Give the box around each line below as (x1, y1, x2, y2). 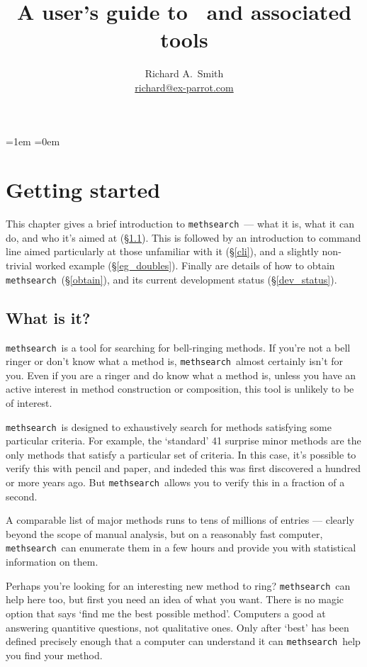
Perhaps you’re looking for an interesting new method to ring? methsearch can (6, 578, 351, 593)
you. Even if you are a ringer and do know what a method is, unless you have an (6, 367, 356, 382)
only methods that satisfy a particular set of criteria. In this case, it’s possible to (6, 447, 356, 461)
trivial (6, 258, 33, 273)
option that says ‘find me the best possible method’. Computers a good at (6, 605, 326, 620)
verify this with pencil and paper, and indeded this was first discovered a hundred (6, 461, 361, 476)
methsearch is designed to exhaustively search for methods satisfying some (6, 419, 332, 434)
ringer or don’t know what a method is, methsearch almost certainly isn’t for (6, 354, 344, 369)
